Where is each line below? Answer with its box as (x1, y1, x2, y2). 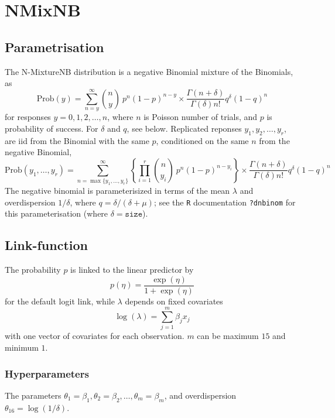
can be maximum (197, 330, 259, 342)
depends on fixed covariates (125, 294, 223, 307)
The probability (5, 263, 61, 276)
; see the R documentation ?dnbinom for (153, 196, 296, 208)
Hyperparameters (5, 366, 89, 381)
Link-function (5, 236, 88, 254)
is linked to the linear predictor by (70, 263, 194, 276)
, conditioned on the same (156, 134, 249, 146)
